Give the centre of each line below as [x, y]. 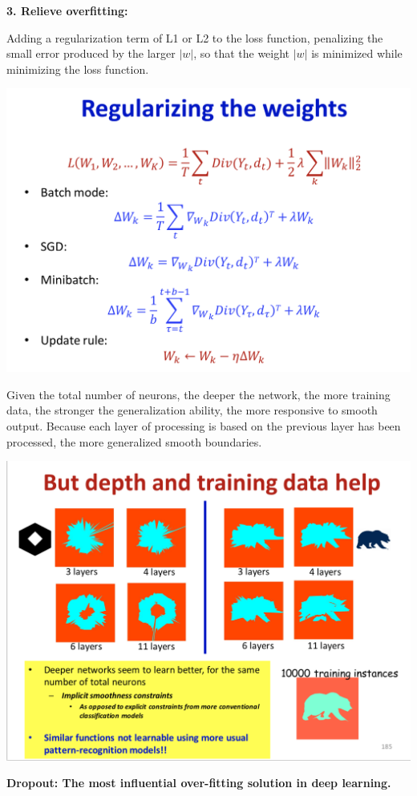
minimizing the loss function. [78, 69]
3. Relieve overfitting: [67, 10]
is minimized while [357, 53]
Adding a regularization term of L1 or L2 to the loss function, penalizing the [195, 37]
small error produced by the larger [91, 53]
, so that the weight [242, 53]
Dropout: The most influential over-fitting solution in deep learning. [199, 783]
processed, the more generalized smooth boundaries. [134, 441]
